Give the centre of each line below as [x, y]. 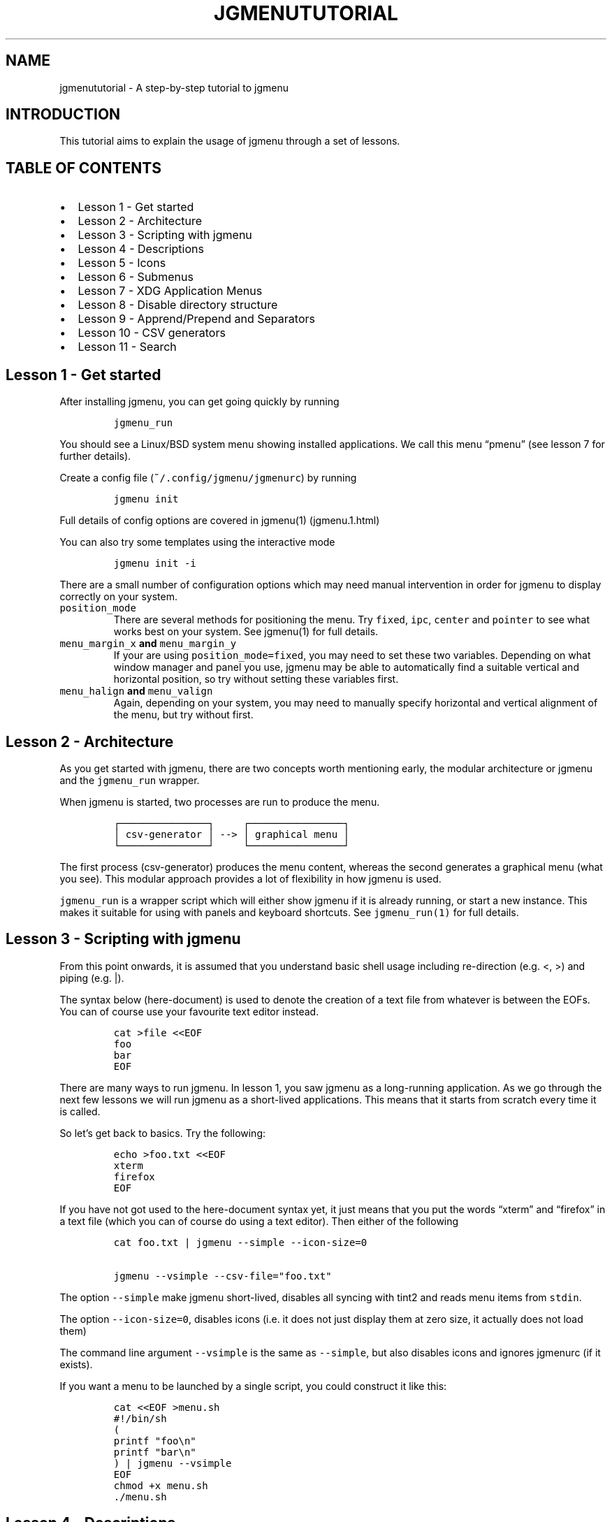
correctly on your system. [118, 597]
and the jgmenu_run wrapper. [130, 780]
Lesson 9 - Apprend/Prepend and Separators [196, 319]
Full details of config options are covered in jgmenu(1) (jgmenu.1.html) [220, 521]
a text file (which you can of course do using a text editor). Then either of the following [259, 1221]
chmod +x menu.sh [161, 1485]
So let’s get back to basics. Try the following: [163, 1133]
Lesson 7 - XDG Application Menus [170, 291]
